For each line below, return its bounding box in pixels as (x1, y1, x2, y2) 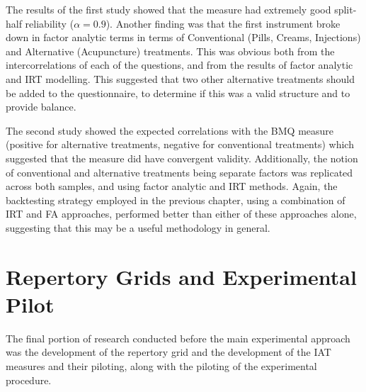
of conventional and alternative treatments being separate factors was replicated (6, 164, 353, 179)
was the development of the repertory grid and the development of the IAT (6, 345, 331, 359)
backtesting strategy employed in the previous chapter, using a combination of (6, 192, 345, 207)
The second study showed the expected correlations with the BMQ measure (6, 123, 334, 138)
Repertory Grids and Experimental (6, 262, 357, 291)
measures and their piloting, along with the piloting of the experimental (6, 359, 317, 373)
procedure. (6, 372, 52, 387)
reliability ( (25, 16, 74, 30)
